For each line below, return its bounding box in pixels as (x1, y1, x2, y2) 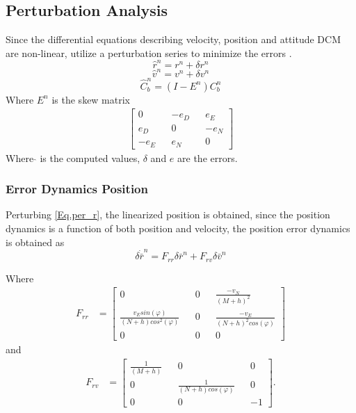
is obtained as (6, 234, 65, 249)
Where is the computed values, (6, 150, 140, 165)
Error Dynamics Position (6, 180, 148, 197)
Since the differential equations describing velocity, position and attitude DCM (6, 32, 341, 47)
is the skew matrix (51, 92, 131, 106)
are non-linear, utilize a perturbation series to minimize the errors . (6, 45, 292, 60)
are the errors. (177, 150, 238, 165)
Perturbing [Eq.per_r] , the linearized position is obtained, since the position (6, 207, 330, 222)
